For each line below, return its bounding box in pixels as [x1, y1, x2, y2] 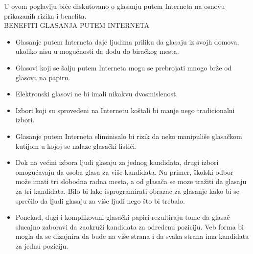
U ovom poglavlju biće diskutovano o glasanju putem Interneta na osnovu [4, 1, 225, 11]
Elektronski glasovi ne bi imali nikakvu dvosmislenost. [15, 89, 178, 99]
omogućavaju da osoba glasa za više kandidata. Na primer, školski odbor [15, 166, 233, 177]
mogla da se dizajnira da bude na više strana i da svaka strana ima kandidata [15, 231, 249, 241]
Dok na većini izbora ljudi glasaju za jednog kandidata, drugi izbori [15, 157, 219, 167]
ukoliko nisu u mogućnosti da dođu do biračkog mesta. [15, 46, 179, 56]
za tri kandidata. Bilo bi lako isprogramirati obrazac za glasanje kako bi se [15, 185, 239, 196]
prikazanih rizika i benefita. [4, 10, 87, 21]
